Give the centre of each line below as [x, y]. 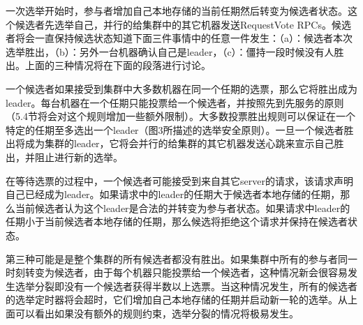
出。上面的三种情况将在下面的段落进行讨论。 [108, 65]
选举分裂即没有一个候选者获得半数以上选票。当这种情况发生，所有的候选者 [186, 286]
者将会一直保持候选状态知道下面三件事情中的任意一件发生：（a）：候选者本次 [179, 38]
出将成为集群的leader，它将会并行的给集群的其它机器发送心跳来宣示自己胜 [175, 143]
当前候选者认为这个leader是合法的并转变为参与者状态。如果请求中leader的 [183, 207]
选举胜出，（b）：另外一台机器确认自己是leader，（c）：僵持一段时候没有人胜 [175, 51]
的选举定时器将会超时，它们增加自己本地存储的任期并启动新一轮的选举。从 [177, 300]
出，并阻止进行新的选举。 [64, 157]
